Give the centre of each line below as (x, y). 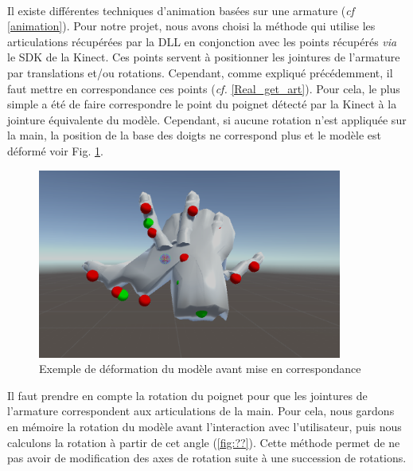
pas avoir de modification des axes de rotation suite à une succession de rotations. (207, 458)
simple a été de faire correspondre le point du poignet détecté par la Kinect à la (202, 104)
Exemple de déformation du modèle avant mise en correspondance (200, 369)
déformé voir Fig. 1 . (55, 150)
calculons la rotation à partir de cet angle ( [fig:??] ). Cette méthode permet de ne (204, 442)
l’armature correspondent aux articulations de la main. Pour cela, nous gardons (201, 411)
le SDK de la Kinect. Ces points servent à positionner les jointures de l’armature (204, 57)
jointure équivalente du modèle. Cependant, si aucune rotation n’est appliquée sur (207, 119)
